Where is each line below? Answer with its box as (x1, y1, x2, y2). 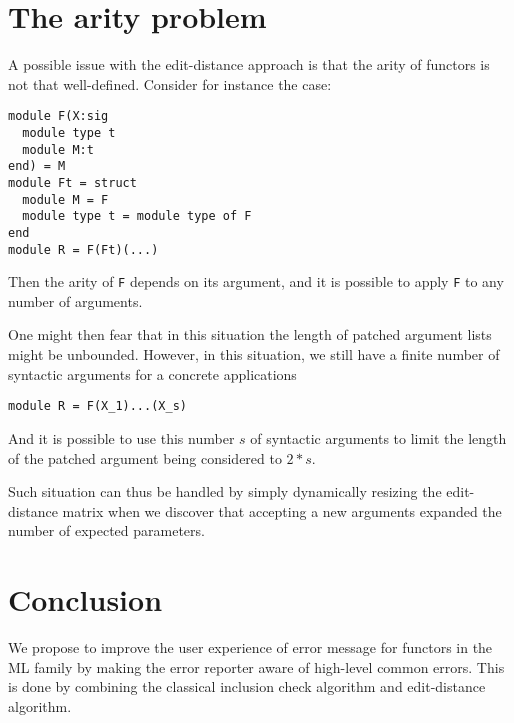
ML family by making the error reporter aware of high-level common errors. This (8, 656, 505, 677)
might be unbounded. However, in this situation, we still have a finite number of (8, 344, 500, 365)
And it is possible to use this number (8, 427, 235, 448)
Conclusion (8, 579, 163, 620)
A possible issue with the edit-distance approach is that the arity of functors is (8, 54, 490, 75)
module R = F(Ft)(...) (8, 242, 159, 257)
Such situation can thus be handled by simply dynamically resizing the (8, 481, 442, 502)
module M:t (22, 142, 94, 157)
